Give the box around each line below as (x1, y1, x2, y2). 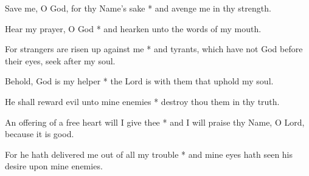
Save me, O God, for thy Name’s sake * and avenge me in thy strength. (5, 2, 271, 14)
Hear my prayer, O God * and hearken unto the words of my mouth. (5, 22, 262, 35)
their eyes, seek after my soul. (5, 54, 116, 67)
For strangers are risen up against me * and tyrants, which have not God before (5, 42, 303, 55)
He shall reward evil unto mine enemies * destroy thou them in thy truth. (5, 95, 280, 107)
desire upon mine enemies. (5, 160, 103, 172)
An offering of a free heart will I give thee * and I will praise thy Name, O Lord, (5, 115, 305, 128)
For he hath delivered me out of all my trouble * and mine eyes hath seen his (5, 147, 293, 160)
